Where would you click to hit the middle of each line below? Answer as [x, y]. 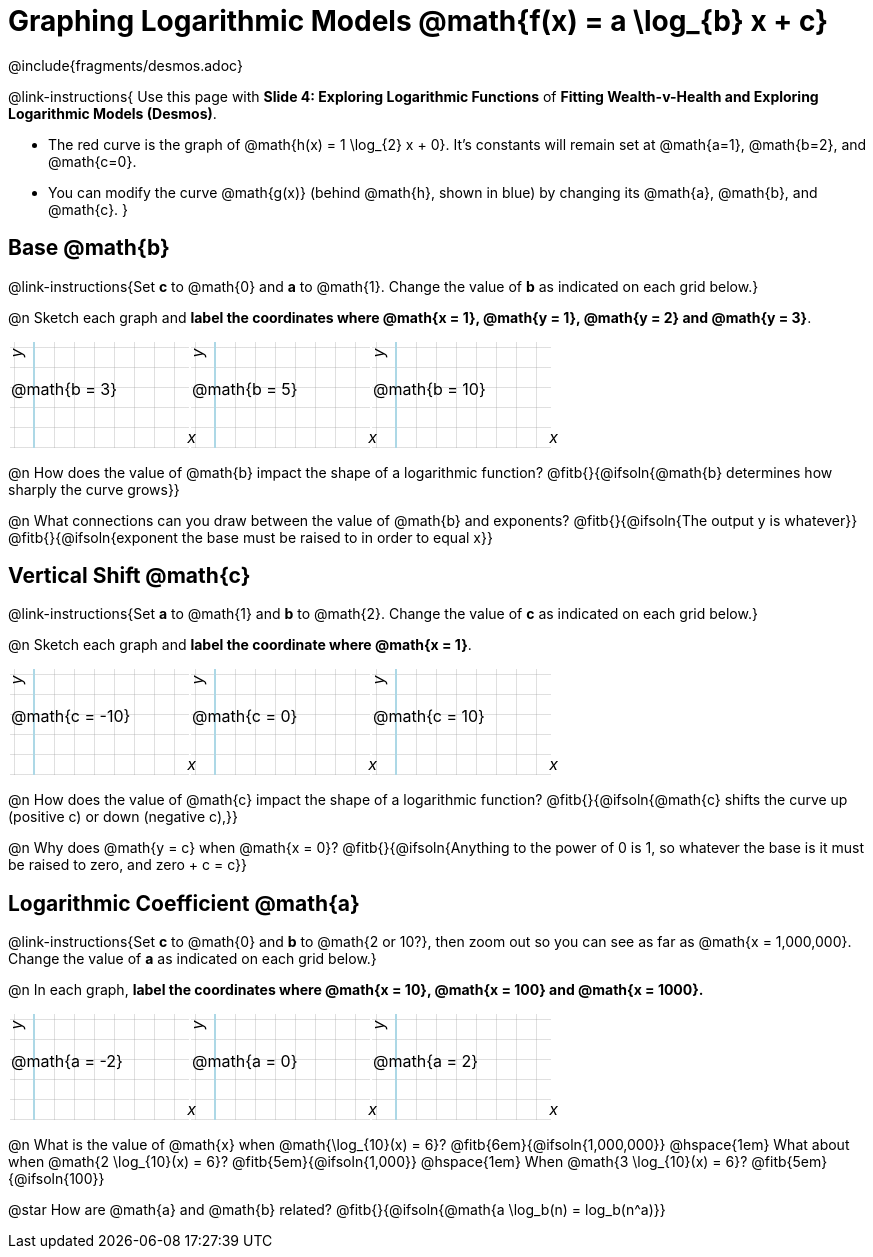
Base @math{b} [89, 248]
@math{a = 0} [245, 1061]
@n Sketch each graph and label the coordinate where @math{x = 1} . [240, 645]
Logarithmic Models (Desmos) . [112, 113]
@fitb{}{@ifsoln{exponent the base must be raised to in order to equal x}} [250, 537]
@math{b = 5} [245, 388]
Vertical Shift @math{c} [129, 576]
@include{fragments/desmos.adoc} [125, 65]
